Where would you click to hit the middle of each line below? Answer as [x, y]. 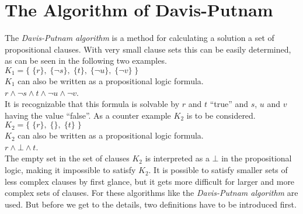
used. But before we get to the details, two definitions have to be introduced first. [151, 204]
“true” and [229, 104]
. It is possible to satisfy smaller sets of [218, 170]
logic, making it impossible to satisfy [70, 170]
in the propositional [257, 158]
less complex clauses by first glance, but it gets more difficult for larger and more [150, 181]
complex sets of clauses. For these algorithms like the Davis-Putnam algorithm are [151, 193]
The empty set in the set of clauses [67, 158]
